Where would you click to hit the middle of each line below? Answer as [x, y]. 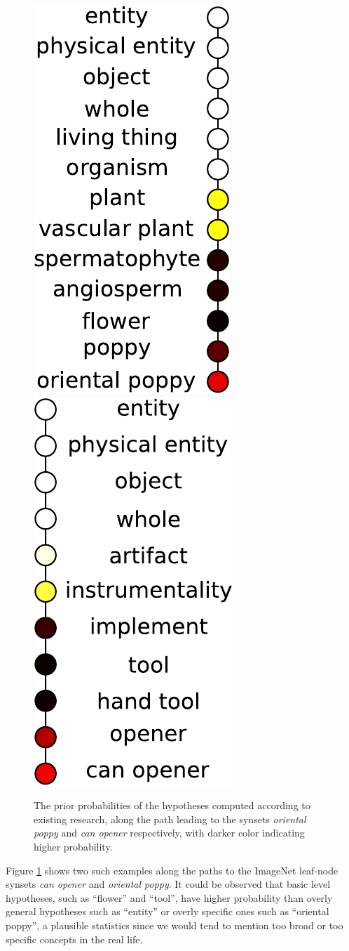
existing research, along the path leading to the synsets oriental [170, 819]
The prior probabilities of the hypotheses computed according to [172, 805]
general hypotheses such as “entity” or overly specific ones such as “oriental [167, 911]
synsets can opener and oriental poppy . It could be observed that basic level [168, 884]
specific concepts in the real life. [74, 939]
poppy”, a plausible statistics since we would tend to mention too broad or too [174, 925]
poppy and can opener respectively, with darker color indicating [169, 833]
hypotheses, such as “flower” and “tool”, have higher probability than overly [169, 897]
